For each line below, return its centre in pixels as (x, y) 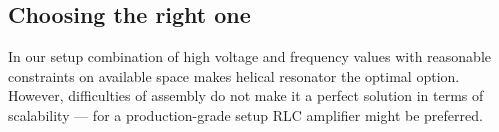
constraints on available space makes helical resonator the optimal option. (234, 75)
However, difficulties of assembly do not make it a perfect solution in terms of (246, 95)
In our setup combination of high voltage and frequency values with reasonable (249, 56)
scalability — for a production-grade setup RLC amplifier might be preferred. (245, 114)
